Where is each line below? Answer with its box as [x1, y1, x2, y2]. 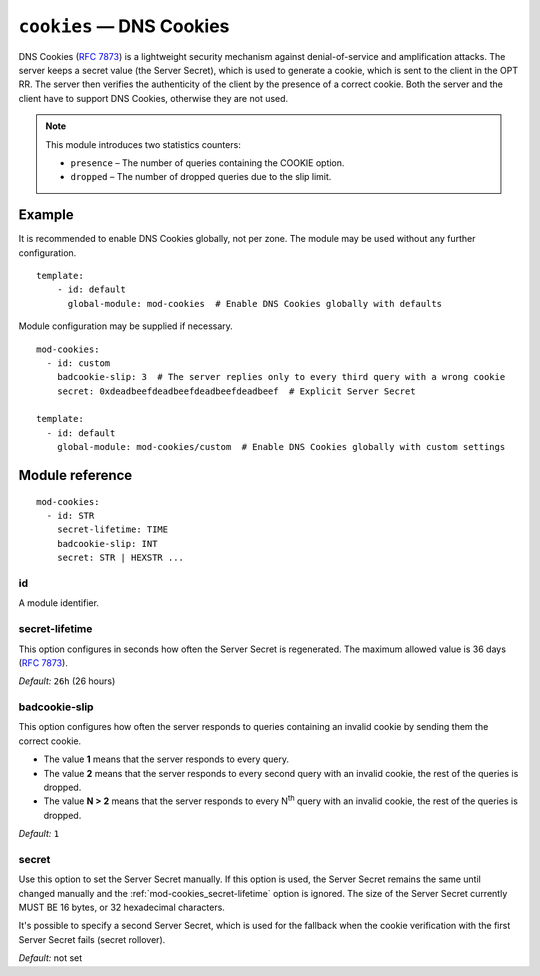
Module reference [18, 467, 133, 484]
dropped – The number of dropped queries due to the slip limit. [70, 171, 332, 183]
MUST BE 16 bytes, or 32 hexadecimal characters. [18, 901, 225, 914]
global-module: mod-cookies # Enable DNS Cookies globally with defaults [67, 298, 443, 309]
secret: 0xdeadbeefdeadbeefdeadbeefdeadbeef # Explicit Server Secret [56, 385, 416, 397]
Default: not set [18, 952, 83, 964]
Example [18, 206, 74, 224]
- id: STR [46, 510, 95, 522]
